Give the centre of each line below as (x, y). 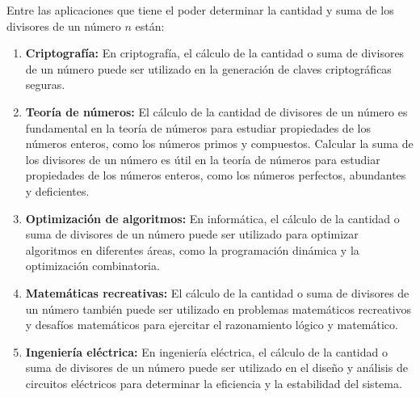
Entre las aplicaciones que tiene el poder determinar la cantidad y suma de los (200, 10)
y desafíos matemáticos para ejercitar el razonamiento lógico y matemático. (212, 325)
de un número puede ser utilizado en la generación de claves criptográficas (208, 68)
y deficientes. (57, 190)
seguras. (45, 84)
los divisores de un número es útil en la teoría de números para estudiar (203, 159)
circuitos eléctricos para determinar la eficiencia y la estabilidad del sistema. (214, 383)
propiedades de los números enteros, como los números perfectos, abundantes (216, 175)
